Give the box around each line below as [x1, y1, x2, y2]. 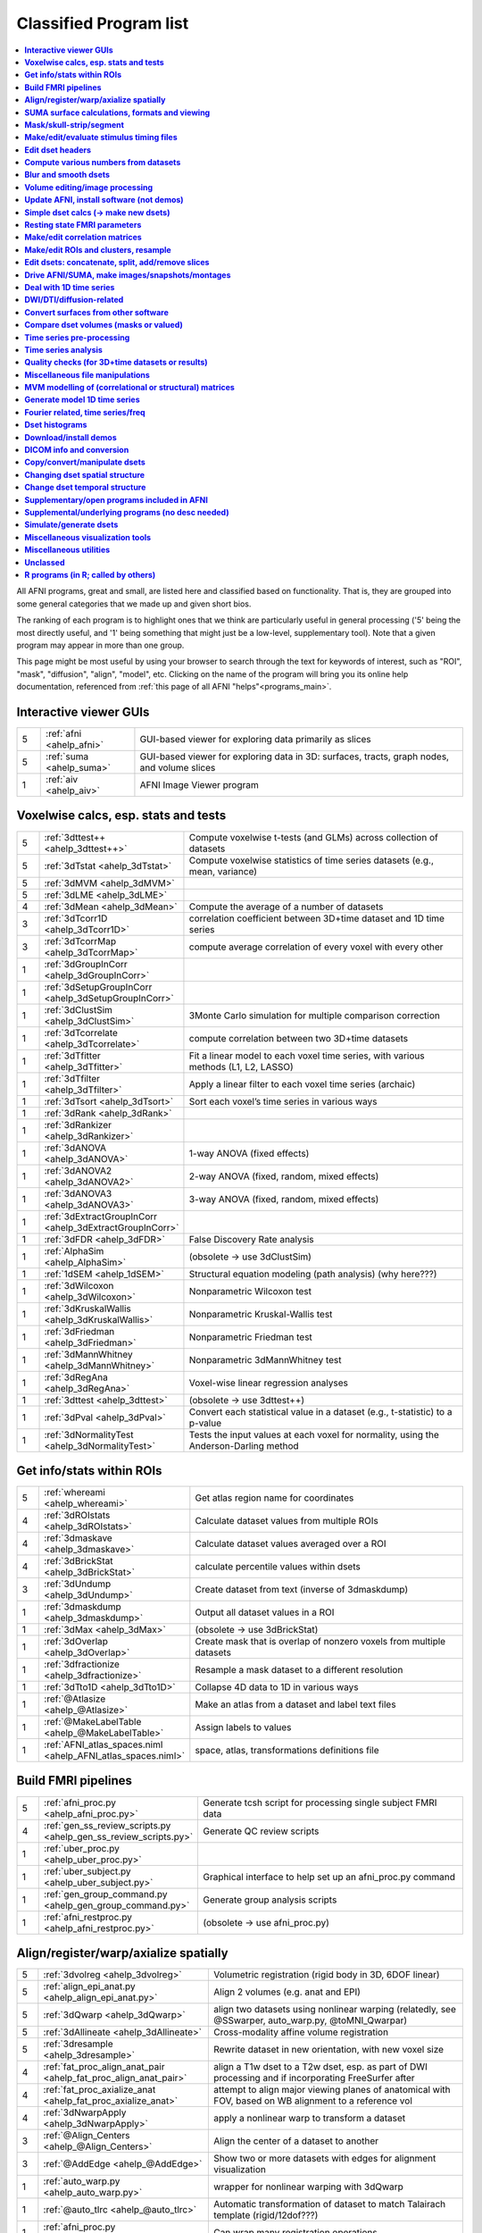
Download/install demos [24, 431, 117, 442]
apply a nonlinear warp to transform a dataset [213, 2112, 406, 2125]
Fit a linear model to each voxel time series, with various [188, 1050, 425, 1062]
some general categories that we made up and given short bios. [16, 598, 252, 609]
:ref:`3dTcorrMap [44, 934, 117, 947]
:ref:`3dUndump [44, 1577, 112, 1590]
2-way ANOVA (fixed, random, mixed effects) [188, 1170, 379, 1183]
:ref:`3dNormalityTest [44, 1428, 134, 1441]
